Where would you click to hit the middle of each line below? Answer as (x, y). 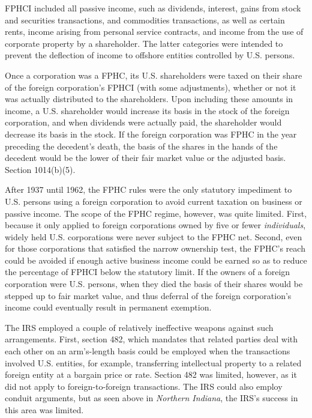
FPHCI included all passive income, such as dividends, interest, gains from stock (153, 8)
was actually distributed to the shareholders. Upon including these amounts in (149, 99)
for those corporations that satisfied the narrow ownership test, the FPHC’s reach (155, 248)
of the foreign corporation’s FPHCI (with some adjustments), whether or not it (151, 87)
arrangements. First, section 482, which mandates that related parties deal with (151, 339)
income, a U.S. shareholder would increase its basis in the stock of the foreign (147, 110)
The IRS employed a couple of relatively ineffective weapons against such (139, 327)
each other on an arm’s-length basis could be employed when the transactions (148, 351)
